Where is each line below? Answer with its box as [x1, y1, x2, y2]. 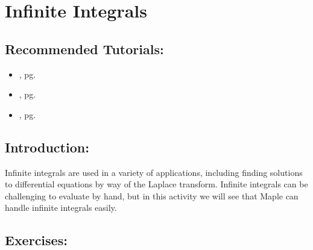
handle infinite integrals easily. [5, 201, 117, 214]
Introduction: [5, 137, 89, 156]
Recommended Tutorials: [5, 39, 164, 58]
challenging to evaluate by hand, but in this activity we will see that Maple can [5, 189, 299, 202]
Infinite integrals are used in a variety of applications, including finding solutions [5, 166, 303, 178]
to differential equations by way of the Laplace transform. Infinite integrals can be [5, 178, 308, 190]
